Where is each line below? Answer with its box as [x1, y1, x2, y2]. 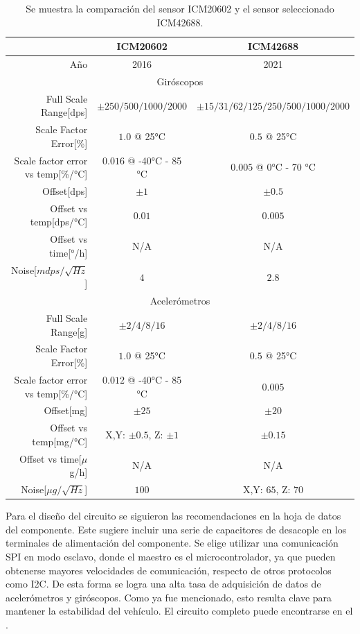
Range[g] [51, 324, 88, 339]
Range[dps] [40, 105, 88, 119]
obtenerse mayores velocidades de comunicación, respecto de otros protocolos [6, 563, 332, 577]
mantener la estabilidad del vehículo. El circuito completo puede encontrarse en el [6, 603, 353, 618]
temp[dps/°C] [30, 214, 88, 229]
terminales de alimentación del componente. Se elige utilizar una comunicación [6, 536, 339, 550]
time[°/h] [49, 245, 88, 259]
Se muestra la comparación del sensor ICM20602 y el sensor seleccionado [26, 1, 334, 15]
